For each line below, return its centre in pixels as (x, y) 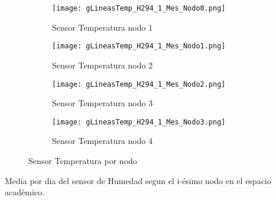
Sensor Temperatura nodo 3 (103, 103)
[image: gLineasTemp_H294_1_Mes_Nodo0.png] (139, 8)
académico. (25, 192)
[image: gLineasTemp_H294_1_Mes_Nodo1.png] (139, 46)
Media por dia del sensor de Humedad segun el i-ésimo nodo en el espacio (138, 180)
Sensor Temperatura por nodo (83, 160)
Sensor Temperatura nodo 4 (103, 141)
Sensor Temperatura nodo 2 (103, 65)
